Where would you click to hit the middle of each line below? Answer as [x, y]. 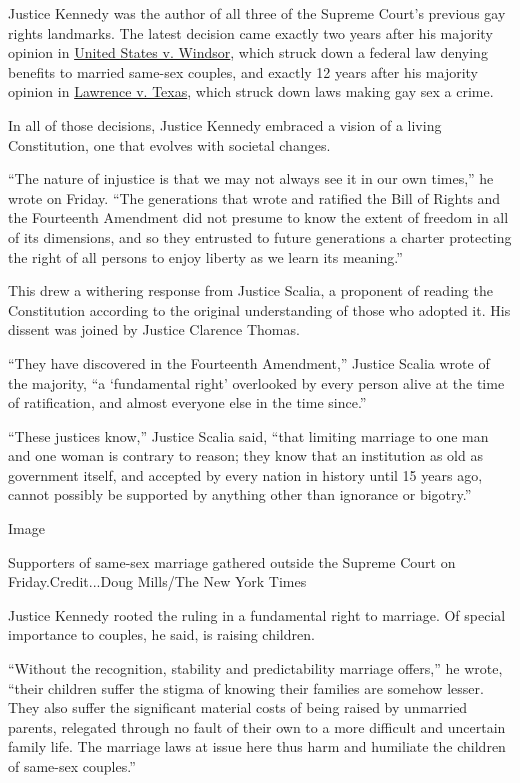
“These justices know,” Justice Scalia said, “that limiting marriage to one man [248, 435]
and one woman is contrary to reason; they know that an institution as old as [245, 455]
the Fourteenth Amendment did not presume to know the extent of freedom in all [258, 217]
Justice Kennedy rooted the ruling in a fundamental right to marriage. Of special [257, 614]
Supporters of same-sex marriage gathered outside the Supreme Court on [232, 561]
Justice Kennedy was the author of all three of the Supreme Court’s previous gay [257, 13]
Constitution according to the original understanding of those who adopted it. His [259, 309]
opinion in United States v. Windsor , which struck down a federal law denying [248, 52]
